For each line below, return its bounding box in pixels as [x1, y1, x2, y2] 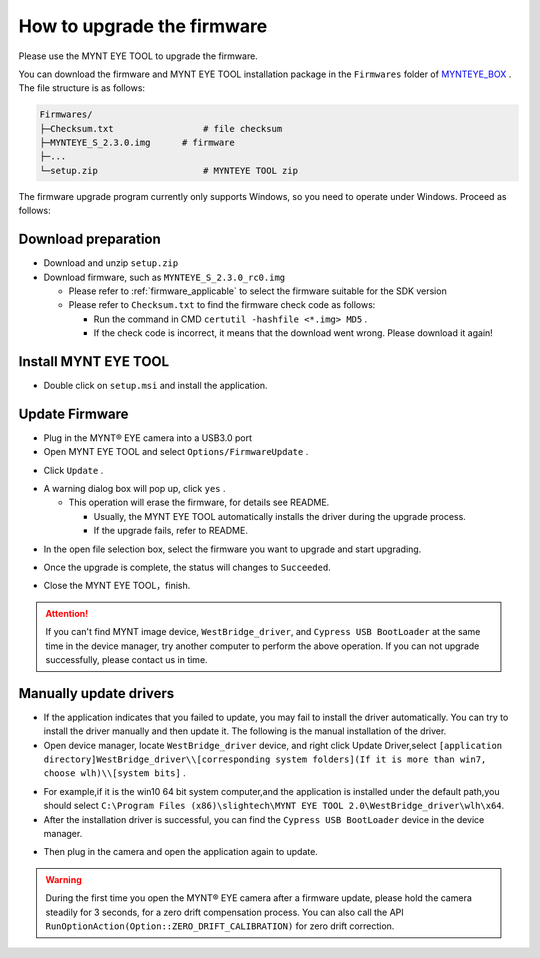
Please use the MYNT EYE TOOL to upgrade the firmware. [18, 50, 259, 62]
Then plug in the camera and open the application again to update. [43, 846, 319, 858]
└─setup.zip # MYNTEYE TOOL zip [39, 165, 299, 176]
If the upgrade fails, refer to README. [93, 525, 249, 537]
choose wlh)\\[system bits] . [43, 767, 187, 779]
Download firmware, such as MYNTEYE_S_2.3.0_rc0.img [43, 271, 286, 283]
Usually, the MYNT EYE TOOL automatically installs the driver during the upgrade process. [93, 510, 467, 522]
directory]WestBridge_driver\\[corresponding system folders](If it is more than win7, [43, 754, 487, 765]
